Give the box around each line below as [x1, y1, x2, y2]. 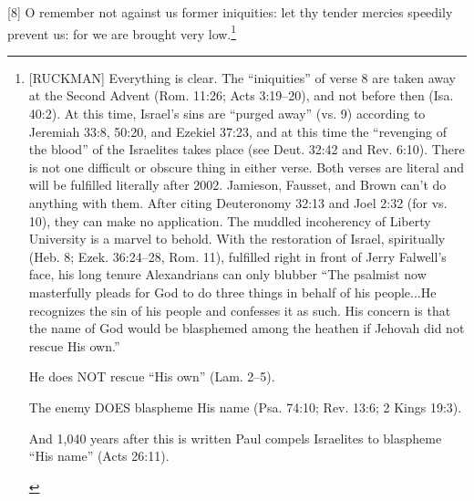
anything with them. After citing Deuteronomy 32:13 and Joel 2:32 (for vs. [28, 193, 448, 212]
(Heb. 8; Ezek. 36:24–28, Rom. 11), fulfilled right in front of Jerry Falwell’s [28, 246, 447, 266]
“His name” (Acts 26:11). [28, 446, 170, 465]
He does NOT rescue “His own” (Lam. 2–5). [28, 367, 275, 386]
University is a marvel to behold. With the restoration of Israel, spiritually [28, 229, 446, 248]
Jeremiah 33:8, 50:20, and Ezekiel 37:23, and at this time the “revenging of [28, 121, 448, 141]
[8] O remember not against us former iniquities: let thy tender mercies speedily [7, 3, 453, 21]
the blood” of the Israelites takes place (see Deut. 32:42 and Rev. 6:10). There [28, 140, 465, 159]
